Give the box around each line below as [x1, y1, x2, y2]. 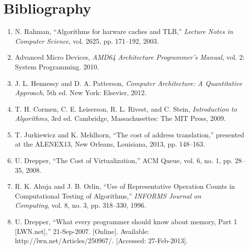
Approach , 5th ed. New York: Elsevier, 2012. [15, 87, 147, 98]
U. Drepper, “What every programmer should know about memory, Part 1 [15, 216, 237, 227]
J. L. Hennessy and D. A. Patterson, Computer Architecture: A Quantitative [15, 78, 242, 88]
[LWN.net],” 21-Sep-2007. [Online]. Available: [15, 226, 149, 236]
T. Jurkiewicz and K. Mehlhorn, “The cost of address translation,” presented [15, 129, 245, 139]
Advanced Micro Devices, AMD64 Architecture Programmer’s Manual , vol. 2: [15, 52, 245, 62]
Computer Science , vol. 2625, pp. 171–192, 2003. [15, 35, 159, 46]
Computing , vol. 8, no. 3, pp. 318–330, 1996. [15, 200, 146, 210]
